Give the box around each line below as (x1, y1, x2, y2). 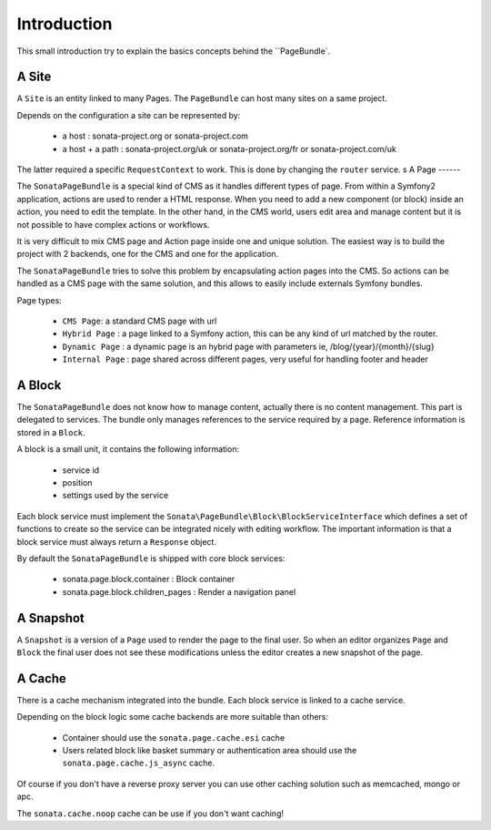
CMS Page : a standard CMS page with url (62, 315, 217, 326)
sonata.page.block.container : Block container (62, 574, 235, 585)
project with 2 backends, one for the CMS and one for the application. (16, 249, 279, 260)
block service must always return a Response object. (16, 536, 217, 547)
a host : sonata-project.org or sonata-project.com (62, 130, 249, 141)
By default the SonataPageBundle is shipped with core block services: (16, 552, 286, 564)
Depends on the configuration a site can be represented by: (16, 109, 241, 120)
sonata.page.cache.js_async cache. (62, 757, 215, 769)
